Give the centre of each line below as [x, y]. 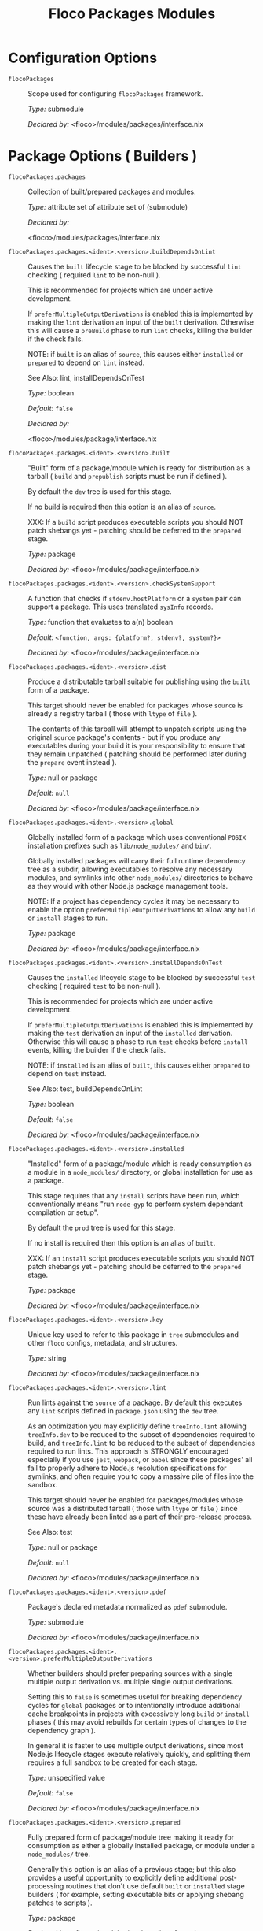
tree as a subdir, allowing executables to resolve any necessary [130, 869]
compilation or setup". [64, 1212]
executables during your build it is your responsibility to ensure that [137, 745]
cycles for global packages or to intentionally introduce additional [134, 1705]
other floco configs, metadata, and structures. [103, 1342]
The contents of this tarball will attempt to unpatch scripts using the [137, 729]
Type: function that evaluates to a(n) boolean [100, 622]
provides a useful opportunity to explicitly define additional [123, 1877]
